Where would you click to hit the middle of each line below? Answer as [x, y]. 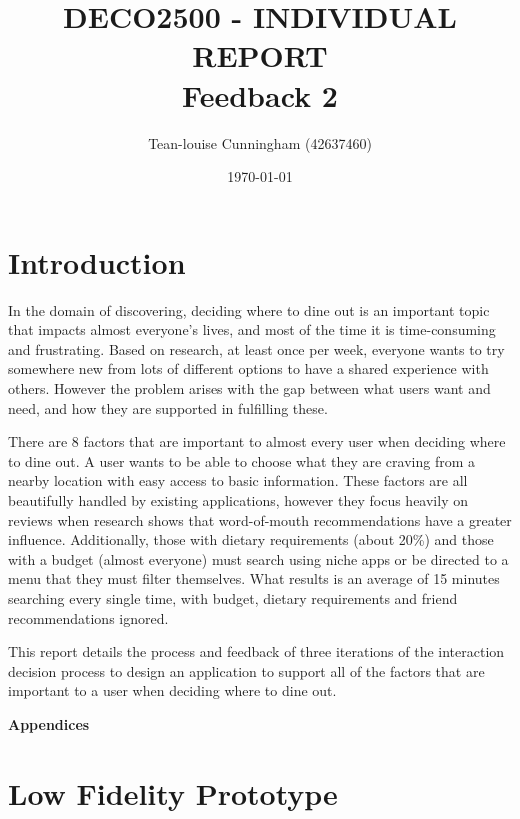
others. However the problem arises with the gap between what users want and [249, 388]
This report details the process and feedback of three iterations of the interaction [256, 651]
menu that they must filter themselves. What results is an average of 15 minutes [254, 578]
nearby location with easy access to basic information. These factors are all [238, 480]
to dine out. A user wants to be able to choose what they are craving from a [242, 460]
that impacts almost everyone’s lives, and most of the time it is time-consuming [252, 329]
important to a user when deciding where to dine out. [172, 690]
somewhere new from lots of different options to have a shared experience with [248, 368]
